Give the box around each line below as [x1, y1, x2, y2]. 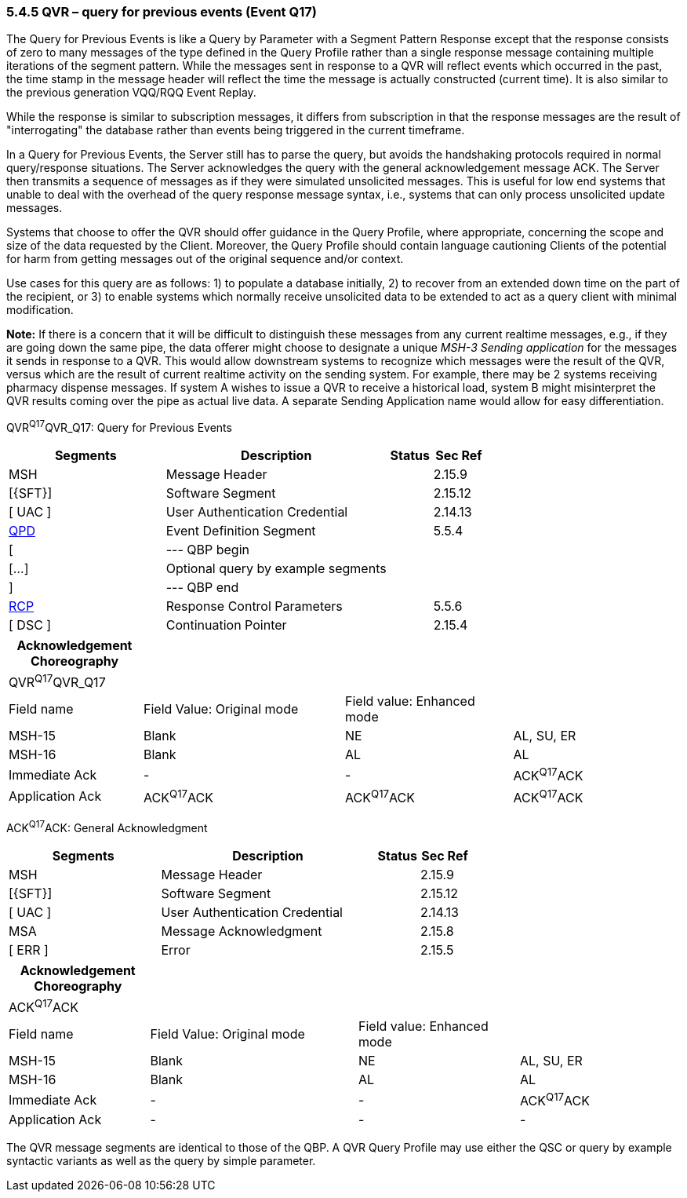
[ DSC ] [9, 617, 52, 634]
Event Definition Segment [165, 523, 316, 539]
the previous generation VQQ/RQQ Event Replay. [6, 86, 256, 100]
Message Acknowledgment [161, 922, 322, 939]
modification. [6, 303, 74, 317]
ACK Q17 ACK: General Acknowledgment [6, 819, 208, 835]
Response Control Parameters [165, 598, 343, 615]
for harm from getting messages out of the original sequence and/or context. [6, 252, 404, 266]
